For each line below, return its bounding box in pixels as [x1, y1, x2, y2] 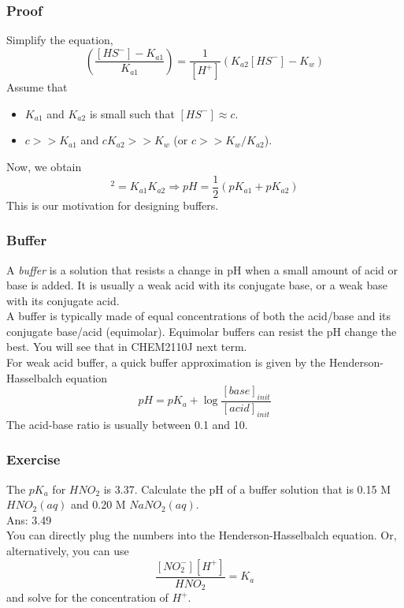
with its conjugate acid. [6, 292, 120, 308]
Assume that [6, 79, 68, 95]
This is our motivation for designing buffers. [6, 196, 219, 213]
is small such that [89, 105, 175, 121]
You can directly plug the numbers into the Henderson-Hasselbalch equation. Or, [6, 527, 397, 543]
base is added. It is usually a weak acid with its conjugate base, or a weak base [6, 277, 387, 293]
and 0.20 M [71, 496, 126, 513]
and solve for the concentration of [6, 589, 169, 606]
